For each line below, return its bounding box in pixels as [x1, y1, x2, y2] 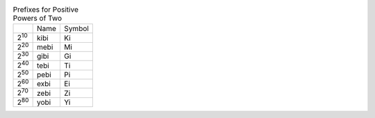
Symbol [63, 24, 90, 34]
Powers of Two [12, 14, 62, 23]
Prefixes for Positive [12, 5, 79, 14]
